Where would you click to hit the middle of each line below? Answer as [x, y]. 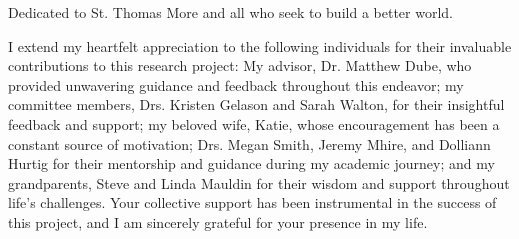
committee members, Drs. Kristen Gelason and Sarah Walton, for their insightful [256, 104]
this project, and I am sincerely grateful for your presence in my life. [218, 221]
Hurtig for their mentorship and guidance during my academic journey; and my [251, 163]
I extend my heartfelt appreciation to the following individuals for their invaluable [260, 45]
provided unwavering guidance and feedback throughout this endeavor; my [236, 84]
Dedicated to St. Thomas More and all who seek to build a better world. [230, 12]
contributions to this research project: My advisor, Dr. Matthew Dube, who [240, 65]
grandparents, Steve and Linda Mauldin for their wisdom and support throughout [259, 182]
